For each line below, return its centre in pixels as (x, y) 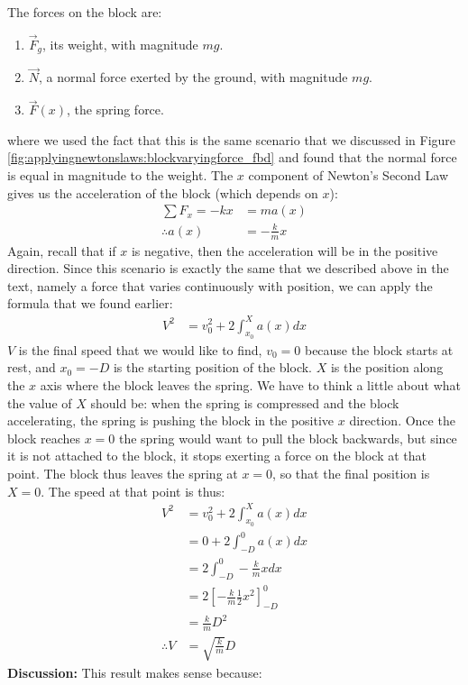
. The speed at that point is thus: (133, 491)
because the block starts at (379, 349)
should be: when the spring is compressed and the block (245, 402)
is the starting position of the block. (212, 367)
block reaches (44, 438)
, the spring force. (115, 110)
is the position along (387, 367)
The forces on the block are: (85, 12)
